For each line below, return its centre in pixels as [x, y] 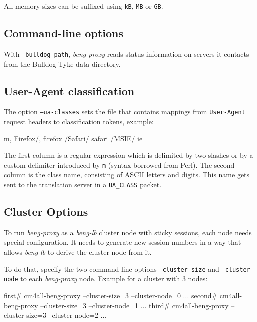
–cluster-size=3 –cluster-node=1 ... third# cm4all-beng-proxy [134, 305]
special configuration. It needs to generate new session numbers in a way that [123, 242]
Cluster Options [46, 212]
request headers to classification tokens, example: [79, 121]
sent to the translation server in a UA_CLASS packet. [83, 184]
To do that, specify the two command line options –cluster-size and [112, 269]
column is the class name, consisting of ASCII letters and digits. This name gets [127, 175]
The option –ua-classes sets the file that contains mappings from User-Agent [125, 112]
